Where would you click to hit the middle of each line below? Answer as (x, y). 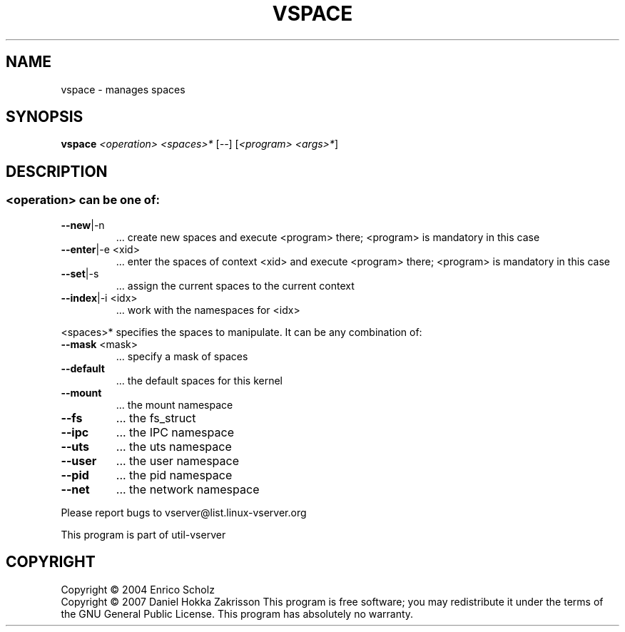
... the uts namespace (174, 446)
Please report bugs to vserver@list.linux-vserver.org (184, 512)
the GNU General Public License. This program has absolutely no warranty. (237, 613)
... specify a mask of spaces (182, 356)
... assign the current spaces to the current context (235, 285)
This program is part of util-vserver (143, 534)
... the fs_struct (156, 418)
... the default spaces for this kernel (199, 380)
